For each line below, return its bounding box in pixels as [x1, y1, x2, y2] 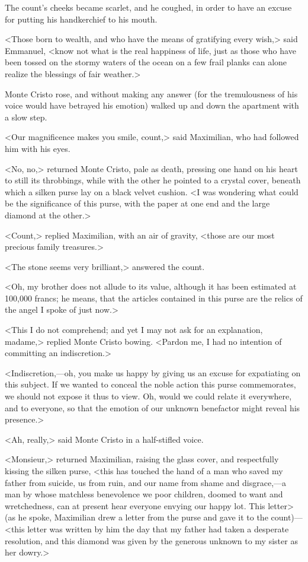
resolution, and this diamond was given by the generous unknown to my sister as [5, 534, 298, 547]
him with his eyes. [5, 142, 70, 154]
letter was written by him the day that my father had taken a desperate [27, 522, 289, 535]
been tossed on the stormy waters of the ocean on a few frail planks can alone [5, 56, 287, 68]
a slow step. [5, 110, 47, 123]
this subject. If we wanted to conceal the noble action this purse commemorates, [5, 378, 296, 390]
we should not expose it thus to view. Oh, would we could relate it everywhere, [5, 390, 292, 402]
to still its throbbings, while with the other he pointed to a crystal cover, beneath [5, 174, 301, 186]
